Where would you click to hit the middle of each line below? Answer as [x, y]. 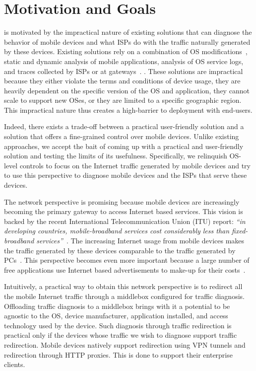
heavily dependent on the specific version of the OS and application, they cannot [127, 90]
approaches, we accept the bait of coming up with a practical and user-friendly [124, 146]
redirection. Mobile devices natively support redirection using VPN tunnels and [125, 344]
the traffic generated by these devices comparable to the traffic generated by [120, 250]
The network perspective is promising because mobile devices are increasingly [122, 201]
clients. [15, 364]
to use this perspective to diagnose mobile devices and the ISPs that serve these [126, 175]
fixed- [240, 231]
